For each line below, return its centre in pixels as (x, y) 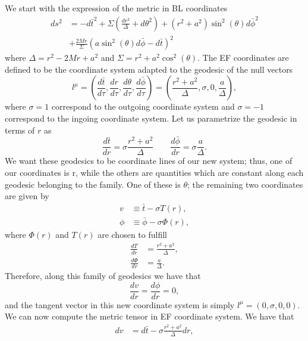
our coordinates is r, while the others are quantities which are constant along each (154, 172)
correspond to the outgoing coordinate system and (143, 106)
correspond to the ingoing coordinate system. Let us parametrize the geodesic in (151, 118)
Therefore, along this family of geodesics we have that (103, 275)
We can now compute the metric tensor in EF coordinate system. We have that (150, 316)
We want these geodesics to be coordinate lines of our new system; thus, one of (149, 161)
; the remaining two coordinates (245, 184)
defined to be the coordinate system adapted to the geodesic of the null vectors (149, 69)
